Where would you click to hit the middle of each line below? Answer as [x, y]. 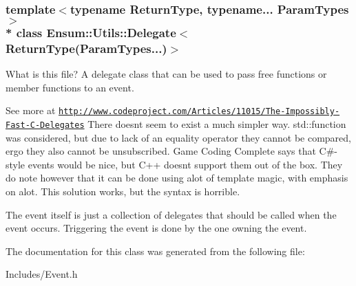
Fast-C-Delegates [45, 125]
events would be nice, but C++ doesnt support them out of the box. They [185, 164]
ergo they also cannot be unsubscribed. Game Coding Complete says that [161, 151]
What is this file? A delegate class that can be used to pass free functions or [166, 74]
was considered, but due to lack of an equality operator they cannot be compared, [178, 137]
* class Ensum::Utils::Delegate [91, 32]
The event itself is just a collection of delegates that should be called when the [171, 214]
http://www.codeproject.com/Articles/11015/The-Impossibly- [199, 112]
